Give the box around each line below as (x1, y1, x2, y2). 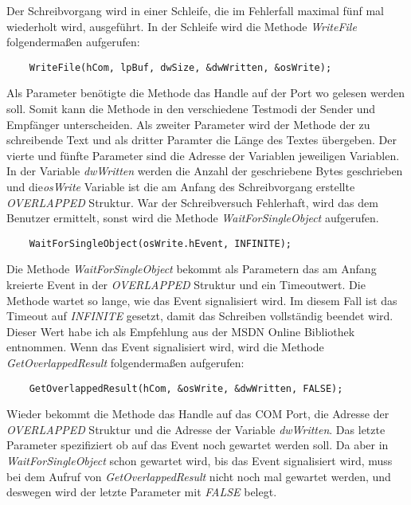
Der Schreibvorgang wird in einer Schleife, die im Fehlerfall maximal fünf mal (6, 2, 384, 18)
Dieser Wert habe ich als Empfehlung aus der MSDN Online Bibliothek (6, 323, 355, 339)
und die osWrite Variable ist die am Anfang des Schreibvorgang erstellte (6, 178, 355, 194)
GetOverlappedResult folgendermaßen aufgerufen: (6, 354, 245, 370)
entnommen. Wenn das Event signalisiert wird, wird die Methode (6, 339, 324, 355)
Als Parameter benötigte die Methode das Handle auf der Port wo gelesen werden (6, 84, 405, 101)
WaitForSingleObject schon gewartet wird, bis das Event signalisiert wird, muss (6, 452, 393, 469)
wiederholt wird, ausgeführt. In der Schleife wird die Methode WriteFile (6, 18, 357, 34)
